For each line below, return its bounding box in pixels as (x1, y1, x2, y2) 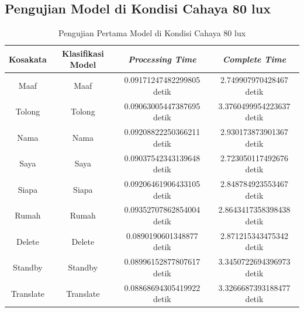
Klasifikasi (61, 47, 104, 59)
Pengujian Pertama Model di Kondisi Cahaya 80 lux (58, 27, 246, 39)
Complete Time (222, 53, 286, 65)
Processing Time (128, 53, 196, 65)
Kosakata (9, 53, 47, 65)
